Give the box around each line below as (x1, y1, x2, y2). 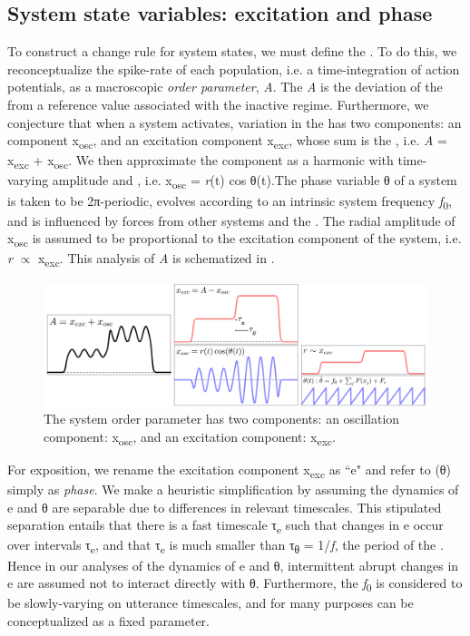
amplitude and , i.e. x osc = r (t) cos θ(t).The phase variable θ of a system (52, 171, 457, 192)
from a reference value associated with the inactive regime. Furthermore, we (7, 94, 429, 113)
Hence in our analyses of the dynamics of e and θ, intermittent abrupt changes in (7, 555, 459, 574)
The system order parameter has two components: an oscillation (44, 409, 400, 428)
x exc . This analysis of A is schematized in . (37, 249, 275, 270)
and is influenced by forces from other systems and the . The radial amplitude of (7, 210, 455, 230)
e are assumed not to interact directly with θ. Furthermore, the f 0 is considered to (7, 573, 463, 594)
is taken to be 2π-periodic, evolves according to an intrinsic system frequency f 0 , (7, 191, 452, 212)
